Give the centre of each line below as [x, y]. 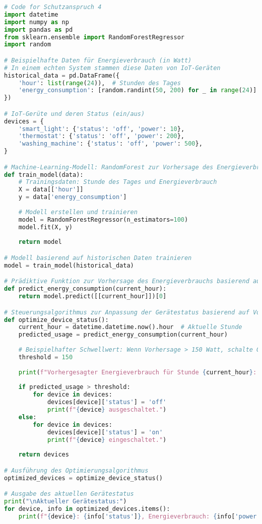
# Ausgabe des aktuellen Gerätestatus [69, 494]
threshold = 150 [46, 357]
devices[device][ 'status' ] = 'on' [105, 432]
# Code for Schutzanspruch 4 [53, 7]
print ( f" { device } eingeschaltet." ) [107, 440]
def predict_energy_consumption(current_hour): [85, 289]
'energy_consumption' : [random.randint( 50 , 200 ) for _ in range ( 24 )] [138, 90]
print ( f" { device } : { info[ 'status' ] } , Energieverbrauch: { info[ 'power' [139, 516]
